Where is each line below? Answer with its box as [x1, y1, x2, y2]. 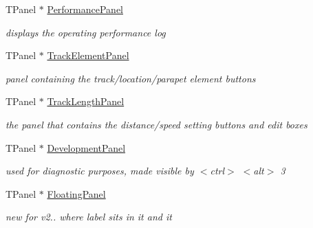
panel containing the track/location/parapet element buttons [6, 71, 256, 85]
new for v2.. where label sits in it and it [6, 209, 172, 224]
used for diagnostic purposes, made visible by [6, 163, 194, 178]
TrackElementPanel [47, 48, 129, 62]
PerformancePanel [47, 2, 124, 16]
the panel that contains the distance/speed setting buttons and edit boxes [6, 117, 307, 131]
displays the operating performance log [6, 25, 166, 39]
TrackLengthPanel [47, 94, 125, 109]
